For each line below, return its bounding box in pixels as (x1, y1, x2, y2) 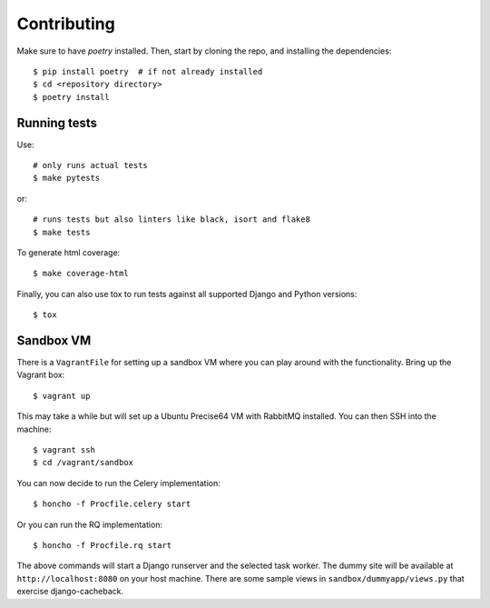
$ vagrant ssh (33, 445, 95, 454)
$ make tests (33, 227, 91, 237)
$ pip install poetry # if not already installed (33, 66, 263, 76)
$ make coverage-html (33, 268, 129, 279)
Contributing (16, 14, 115, 34)
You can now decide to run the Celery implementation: (16, 477, 221, 488)
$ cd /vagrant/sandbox (33, 457, 134, 468)
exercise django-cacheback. (16, 586, 124, 597)
